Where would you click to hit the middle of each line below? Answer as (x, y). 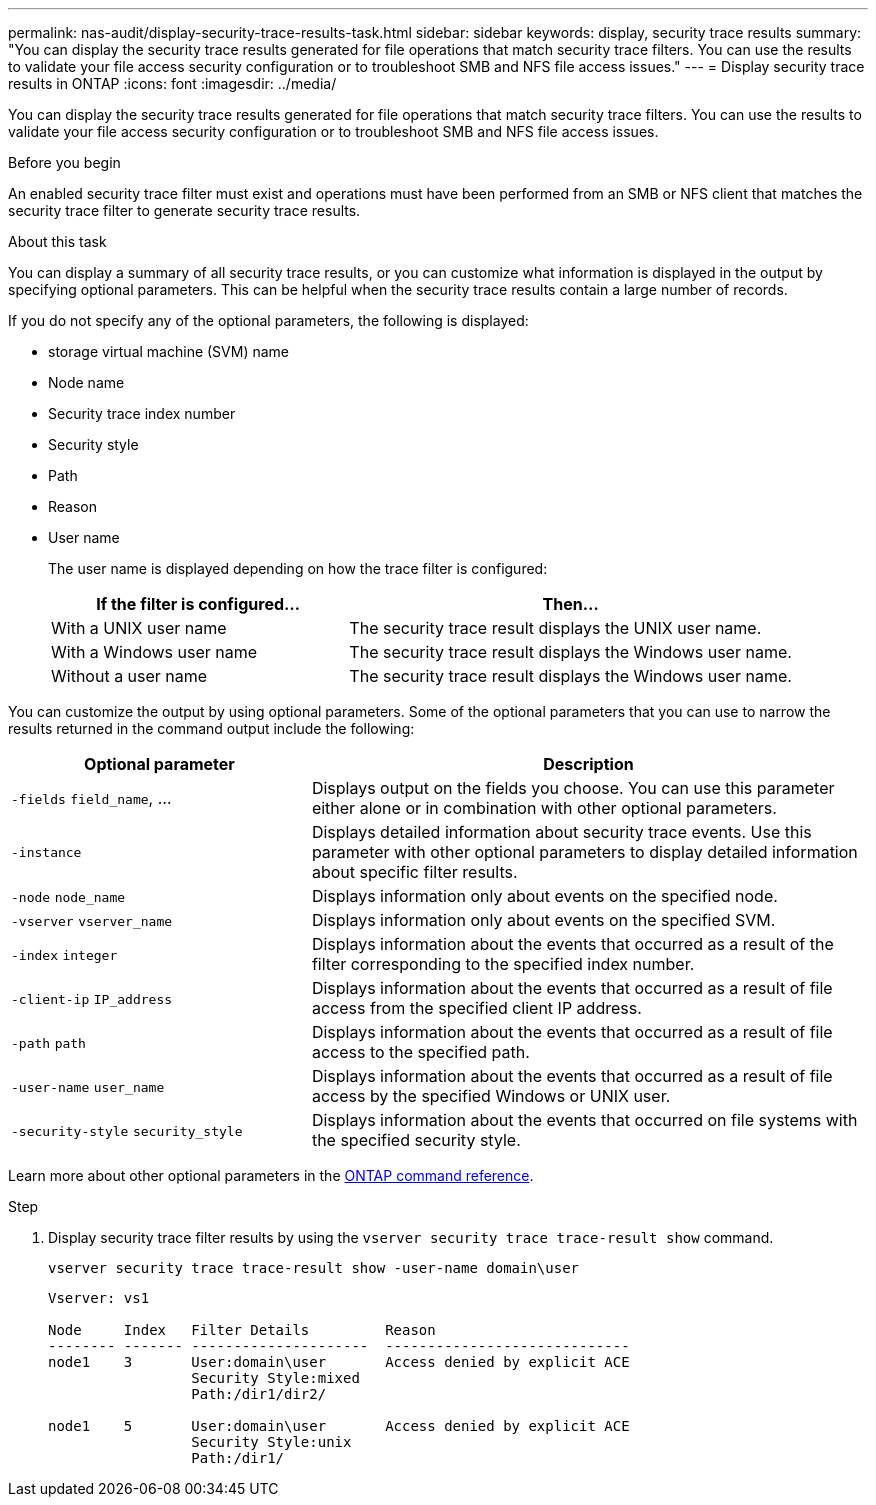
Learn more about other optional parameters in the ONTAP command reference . (271, 1175)
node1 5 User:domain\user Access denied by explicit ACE (339, 1426)
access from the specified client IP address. (476, 1008)
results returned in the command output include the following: (211, 728)
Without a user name (129, 676)
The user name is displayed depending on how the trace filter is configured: (298, 568)
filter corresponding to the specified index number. (503, 964)
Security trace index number (142, 413)
